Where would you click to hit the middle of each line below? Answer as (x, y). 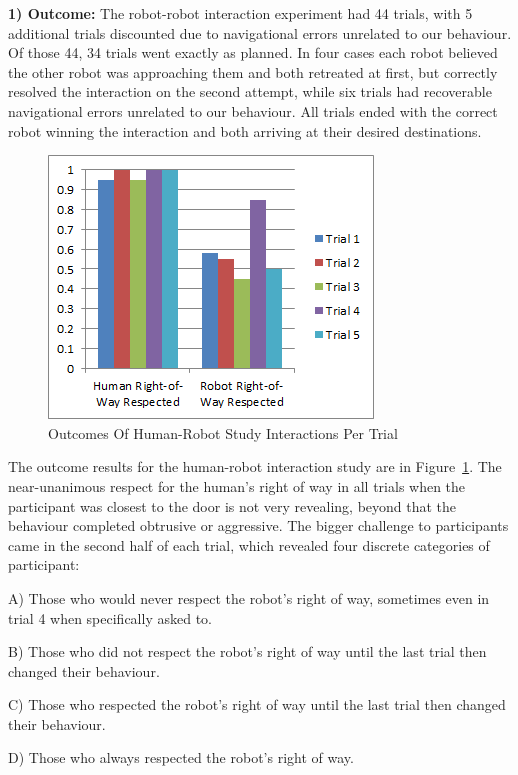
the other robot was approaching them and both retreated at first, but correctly (253, 71)
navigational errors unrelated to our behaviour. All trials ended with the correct (253, 110)
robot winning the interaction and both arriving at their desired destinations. (245, 130)
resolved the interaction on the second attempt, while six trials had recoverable (250, 91)
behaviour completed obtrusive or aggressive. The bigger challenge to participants (258, 525)
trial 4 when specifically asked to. (110, 617)
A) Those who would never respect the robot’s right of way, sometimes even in (249, 597)
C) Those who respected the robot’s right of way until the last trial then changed (257, 704)
